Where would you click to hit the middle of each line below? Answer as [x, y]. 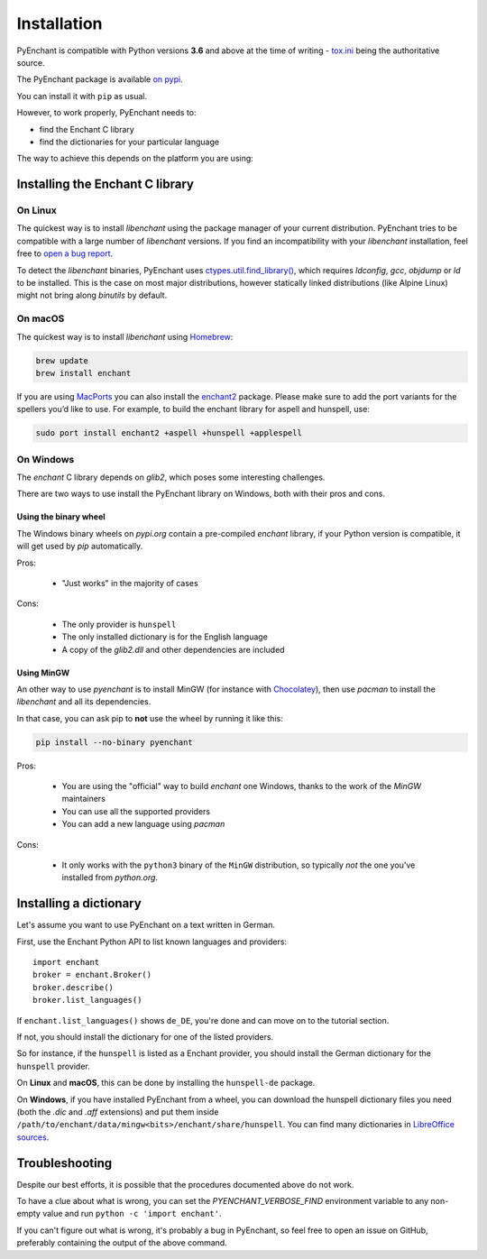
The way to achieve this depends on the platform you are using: [135, 159]
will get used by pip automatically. [80, 547]
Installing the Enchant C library [105, 184]
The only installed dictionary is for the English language [165, 637]
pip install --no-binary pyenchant [114, 742]
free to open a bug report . [65, 253]
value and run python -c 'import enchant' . [132, 1214]
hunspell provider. [53, 1066]
